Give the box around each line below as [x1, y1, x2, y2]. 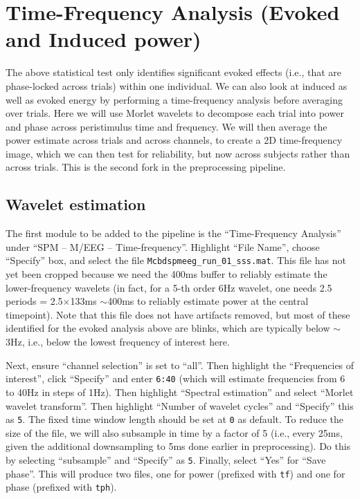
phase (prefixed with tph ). [6, 480, 117, 494]
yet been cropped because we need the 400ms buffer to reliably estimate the [6, 267, 327, 281]
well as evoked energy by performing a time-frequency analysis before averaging [6, 92, 343, 106]
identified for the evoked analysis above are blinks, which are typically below [6, 321, 330, 335]
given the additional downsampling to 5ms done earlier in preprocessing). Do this [6, 439, 351, 453]
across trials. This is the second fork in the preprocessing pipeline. [6, 160, 286, 174]
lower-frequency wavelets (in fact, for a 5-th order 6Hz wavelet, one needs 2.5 [6, 280, 332, 294]
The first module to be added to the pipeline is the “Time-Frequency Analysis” [6, 226, 341, 241]
